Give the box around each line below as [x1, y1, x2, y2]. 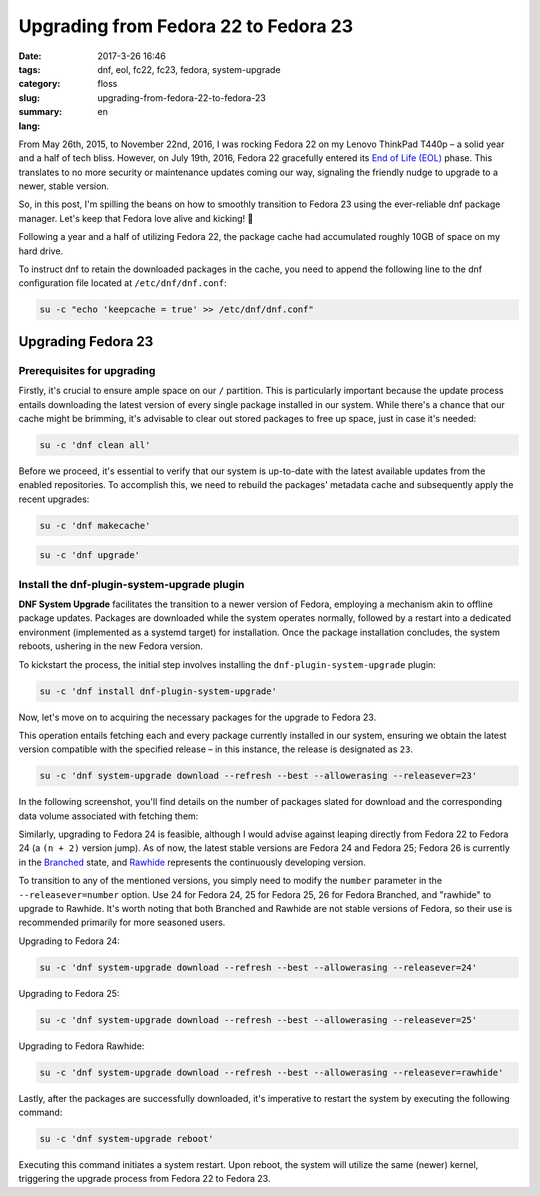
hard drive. [18, 245, 64, 257]
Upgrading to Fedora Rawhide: [18, 1040, 145, 1052]
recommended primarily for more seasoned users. [18, 916, 226, 929]
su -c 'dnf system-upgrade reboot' [39, 1133, 214, 1145]
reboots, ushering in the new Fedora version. [18, 640, 204, 652]
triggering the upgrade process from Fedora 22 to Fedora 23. [18, 1173, 271, 1185]
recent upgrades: [18, 493, 90, 505]
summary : [18, 106, 63, 118]
